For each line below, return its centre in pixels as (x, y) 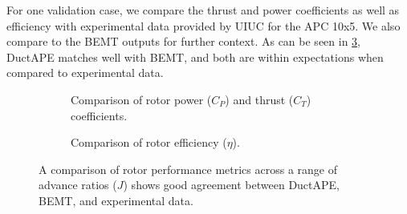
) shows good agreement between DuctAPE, (231, 185)
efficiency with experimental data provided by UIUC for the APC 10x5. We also (203, 25)
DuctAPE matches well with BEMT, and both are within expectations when (195, 57)
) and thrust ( (259, 99)
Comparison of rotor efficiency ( (149, 142)
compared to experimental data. (85, 73)
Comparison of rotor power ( (141, 99)
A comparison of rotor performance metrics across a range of (188, 169)
